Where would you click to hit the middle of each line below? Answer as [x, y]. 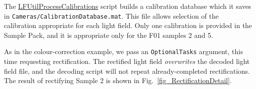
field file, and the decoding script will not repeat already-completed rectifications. [127, 71]
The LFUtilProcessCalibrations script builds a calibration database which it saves [128, 6]
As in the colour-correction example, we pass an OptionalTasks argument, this [124, 51]
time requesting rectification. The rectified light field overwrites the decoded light [127, 61]
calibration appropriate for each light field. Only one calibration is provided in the [128, 25]
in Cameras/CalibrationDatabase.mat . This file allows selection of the [111, 15]
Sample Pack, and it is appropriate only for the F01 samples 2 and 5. [109, 35]
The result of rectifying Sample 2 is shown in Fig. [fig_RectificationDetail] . [118, 80]
